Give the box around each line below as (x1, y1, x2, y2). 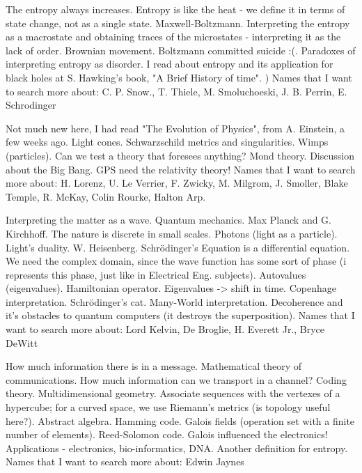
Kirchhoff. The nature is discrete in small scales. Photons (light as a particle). (6, 226, 338, 240)
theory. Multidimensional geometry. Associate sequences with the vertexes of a (6, 386, 340, 401)
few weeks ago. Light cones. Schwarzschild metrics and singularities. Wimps (6, 134, 329, 149)
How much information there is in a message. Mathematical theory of (6, 359, 301, 373)
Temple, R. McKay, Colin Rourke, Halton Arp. (6, 189, 206, 203)
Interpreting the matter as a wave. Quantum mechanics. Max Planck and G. (6, 212, 331, 227)
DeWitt (6, 335, 38, 350)
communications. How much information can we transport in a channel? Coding (6, 372, 347, 387)
